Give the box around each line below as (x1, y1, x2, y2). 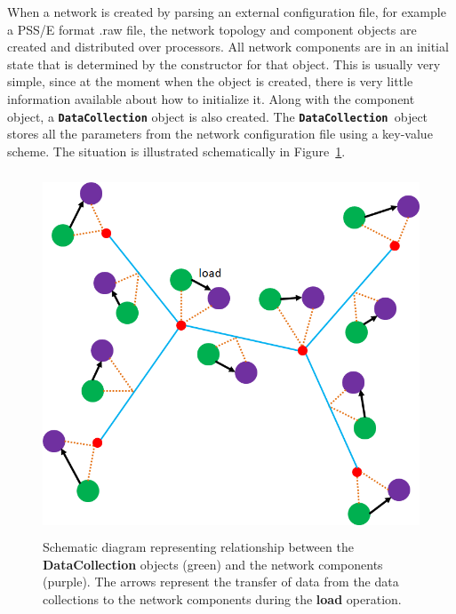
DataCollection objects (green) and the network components (43, 554, 383, 573)
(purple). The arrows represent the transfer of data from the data (43, 572, 399, 591)
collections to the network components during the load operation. (43, 589, 402, 608)
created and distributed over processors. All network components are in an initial (7, 37, 449, 56)
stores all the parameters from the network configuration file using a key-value (7, 124, 433, 143)
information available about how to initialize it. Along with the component (7, 89, 415, 108)
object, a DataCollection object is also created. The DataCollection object (7, 107, 428, 125)
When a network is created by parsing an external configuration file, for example (7, 3, 446, 20)
